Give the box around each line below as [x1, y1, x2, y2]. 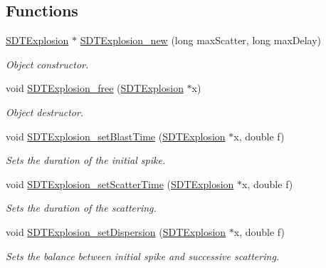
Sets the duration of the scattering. [6, 200, 157, 215]
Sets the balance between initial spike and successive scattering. [6, 248, 280, 263]
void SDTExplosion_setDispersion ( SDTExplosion [6, 224, 226, 239]
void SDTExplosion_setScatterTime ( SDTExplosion [6, 176, 234, 191]
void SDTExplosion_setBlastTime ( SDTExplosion [6, 128, 226, 143]
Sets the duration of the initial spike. [6, 153, 166, 167]
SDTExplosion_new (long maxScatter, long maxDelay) [80, 33, 322, 48]
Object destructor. [6, 104, 84, 119]
